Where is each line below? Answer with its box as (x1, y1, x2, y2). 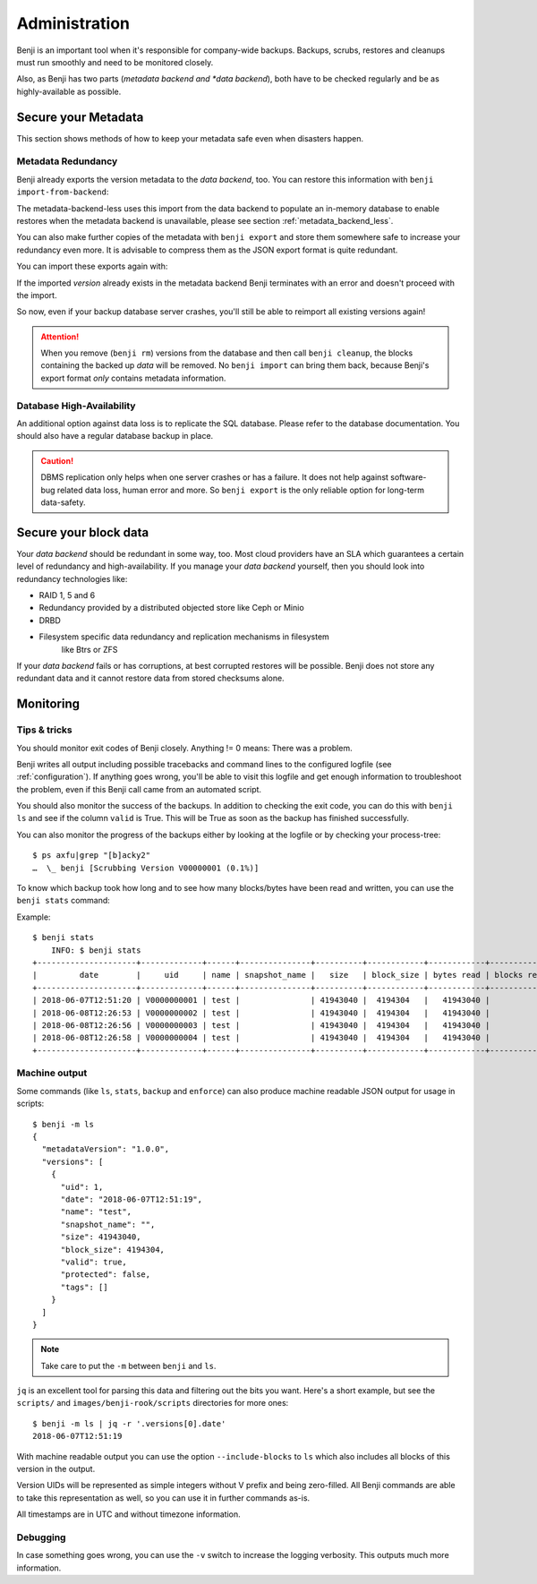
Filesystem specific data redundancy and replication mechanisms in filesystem (38, 631, 330, 642)
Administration (16, 13, 130, 33)
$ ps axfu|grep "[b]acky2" (32, 851, 151, 860)
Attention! (40, 331, 80, 342)
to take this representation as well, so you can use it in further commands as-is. (16, 1492, 311, 1503)
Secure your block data (16, 525, 149, 540)
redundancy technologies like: (16, 573, 128, 584)
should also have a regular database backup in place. (16, 431, 214, 441)
